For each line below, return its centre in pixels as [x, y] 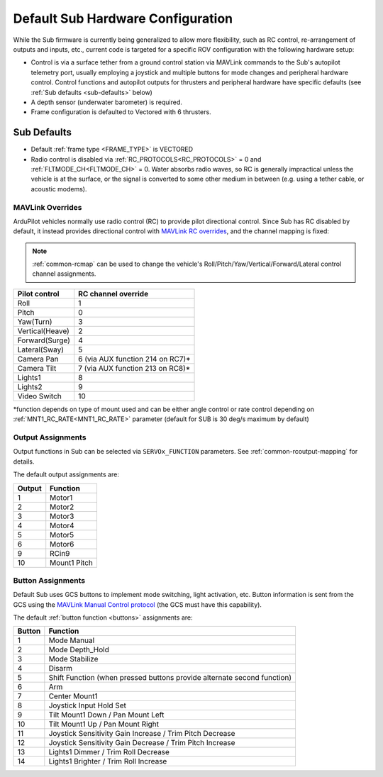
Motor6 [62, 544]
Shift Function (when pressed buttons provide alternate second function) [170, 678]
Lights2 [30, 386]
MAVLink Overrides [48, 207]
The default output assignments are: [66, 474]
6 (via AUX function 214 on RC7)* [134, 359]
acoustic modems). [59, 189]
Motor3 [62, 516]
